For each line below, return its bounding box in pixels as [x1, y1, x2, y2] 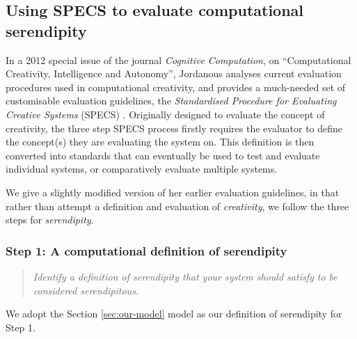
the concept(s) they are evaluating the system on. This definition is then [6, 134, 315, 149]
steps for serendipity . [6, 212, 94, 227]
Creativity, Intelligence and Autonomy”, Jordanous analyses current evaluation [6, 66, 342, 81]
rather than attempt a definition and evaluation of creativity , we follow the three [6, 198, 349, 213]
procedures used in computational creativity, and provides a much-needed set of [6, 79, 346, 94]
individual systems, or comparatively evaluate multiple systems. [6, 161, 278, 176]
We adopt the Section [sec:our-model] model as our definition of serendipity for [6, 306, 342, 321]
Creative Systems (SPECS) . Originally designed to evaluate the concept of [6, 107, 325, 121]
